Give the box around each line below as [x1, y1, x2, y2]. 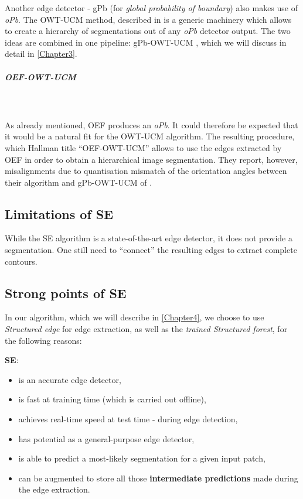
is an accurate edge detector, [18, 373, 121, 385]
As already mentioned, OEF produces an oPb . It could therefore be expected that [5, 118, 298, 131]
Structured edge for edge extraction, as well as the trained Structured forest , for [5, 323, 288, 335]
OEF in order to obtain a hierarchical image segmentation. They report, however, [5, 153, 298, 165]
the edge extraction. [18, 483, 90, 495]
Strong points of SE [5, 283, 127, 302]
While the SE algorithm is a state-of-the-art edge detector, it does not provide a [5, 232, 292, 244]
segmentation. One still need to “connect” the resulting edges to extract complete [5, 244, 297, 256]
